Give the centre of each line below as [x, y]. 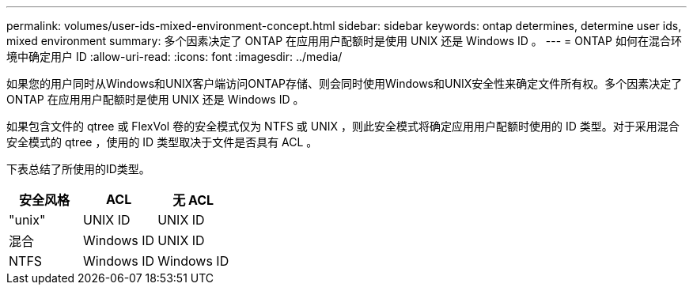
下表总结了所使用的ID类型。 [78, 169]
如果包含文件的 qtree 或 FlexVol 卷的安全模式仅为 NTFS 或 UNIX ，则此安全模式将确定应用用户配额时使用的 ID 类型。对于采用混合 [343, 126]
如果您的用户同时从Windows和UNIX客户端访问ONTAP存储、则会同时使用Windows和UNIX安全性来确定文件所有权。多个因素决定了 [345, 83]
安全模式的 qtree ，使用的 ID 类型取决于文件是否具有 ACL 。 [162, 142]
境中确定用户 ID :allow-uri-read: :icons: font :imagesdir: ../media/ [174, 57]
